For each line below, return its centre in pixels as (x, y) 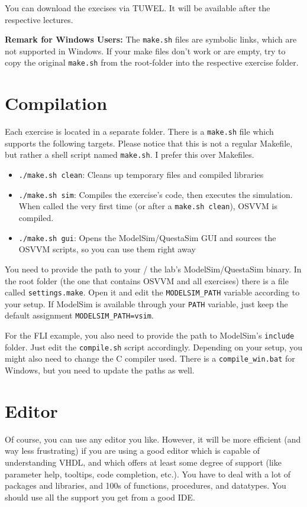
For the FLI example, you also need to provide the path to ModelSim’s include (150, 335)
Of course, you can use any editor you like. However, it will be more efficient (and (153, 439)
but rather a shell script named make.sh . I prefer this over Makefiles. (130, 155)
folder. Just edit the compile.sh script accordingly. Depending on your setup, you (153, 347)
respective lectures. (39, 19)
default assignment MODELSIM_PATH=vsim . (79, 315)
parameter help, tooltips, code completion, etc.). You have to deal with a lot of (148, 474)
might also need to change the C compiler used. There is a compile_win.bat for (150, 358)
